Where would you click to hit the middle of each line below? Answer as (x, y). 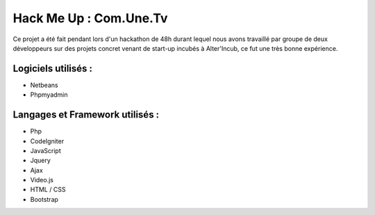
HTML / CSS (48, 190)
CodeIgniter (47, 141)
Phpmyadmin (49, 95)
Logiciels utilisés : (53, 69)
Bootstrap (44, 199)
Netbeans (44, 85)
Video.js (42, 180)
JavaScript (46, 150)
